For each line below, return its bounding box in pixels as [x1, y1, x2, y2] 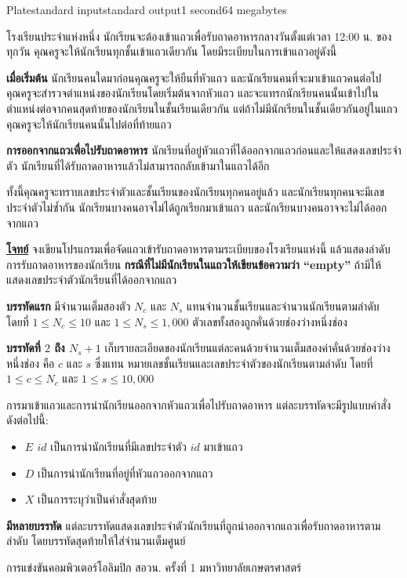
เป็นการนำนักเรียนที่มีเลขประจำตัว [50, 438, 187, 455]
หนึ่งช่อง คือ [6, 354, 55, 371]
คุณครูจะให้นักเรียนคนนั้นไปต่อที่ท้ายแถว [6, 115, 172, 132]
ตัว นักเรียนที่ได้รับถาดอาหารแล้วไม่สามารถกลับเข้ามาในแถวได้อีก [6, 157, 270, 173]
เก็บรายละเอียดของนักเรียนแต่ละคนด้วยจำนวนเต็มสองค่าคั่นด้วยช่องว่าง [104, 340, 391, 356]
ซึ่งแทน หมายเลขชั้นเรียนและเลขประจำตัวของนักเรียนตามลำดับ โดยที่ [94, 354, 373, 371]
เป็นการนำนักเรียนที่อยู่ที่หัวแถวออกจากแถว [38, 464, 213, 481]
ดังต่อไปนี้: [6, 412, 49, 428]
